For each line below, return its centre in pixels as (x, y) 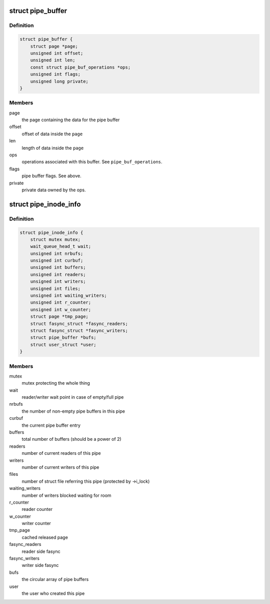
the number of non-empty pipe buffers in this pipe (73, 411)
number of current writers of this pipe (60, 467)
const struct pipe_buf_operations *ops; (80, 67)
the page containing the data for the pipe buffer (71, 120)
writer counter (36, 523)
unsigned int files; (55, 288)
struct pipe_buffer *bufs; (63, 338)
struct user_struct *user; (63, 345)
